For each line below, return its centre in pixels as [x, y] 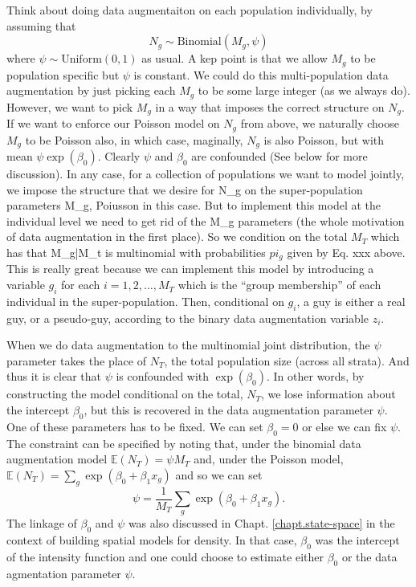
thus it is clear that [54, 376]
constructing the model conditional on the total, [125, 394]
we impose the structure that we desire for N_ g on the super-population [185, 189]
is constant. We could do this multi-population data [261, 74]
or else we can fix [345, 426]
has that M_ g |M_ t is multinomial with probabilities [136, 253]
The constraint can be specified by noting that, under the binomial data [184, 443]
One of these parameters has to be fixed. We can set [135, 426]
